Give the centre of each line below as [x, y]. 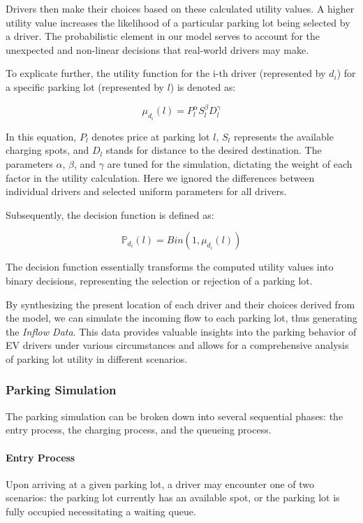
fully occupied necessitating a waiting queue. [101, 511]
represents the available [283, 136]
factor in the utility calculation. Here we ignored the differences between [160, 177]
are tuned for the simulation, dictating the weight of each [230, 164]
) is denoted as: [203, 86]
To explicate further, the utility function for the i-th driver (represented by [166, 73]
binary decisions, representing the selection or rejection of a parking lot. [159, 280]
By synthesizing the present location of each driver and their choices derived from [180, 304]
